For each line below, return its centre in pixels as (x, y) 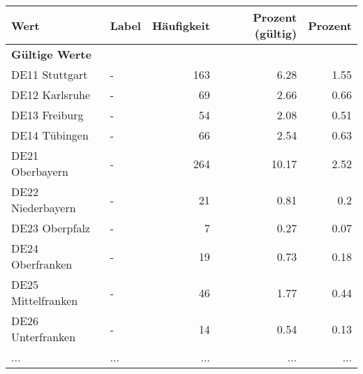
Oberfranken (42, 264)
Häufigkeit (181, 25)
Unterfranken (44, 337)
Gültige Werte (51, 54)
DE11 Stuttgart (50, 74)
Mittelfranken (45, 300)
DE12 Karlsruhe (51, 95)
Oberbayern (40, 171)
